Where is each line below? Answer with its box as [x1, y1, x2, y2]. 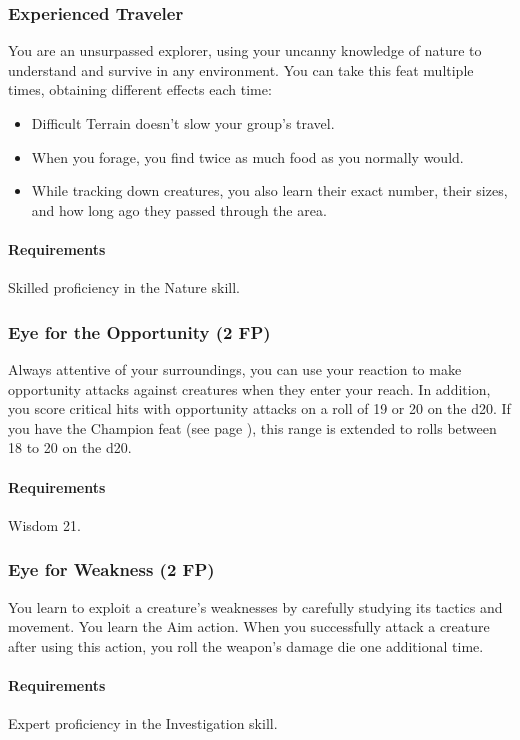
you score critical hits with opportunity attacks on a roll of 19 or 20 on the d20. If [8, 398, 511, 419]
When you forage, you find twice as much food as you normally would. [31, 146, 464, 167]
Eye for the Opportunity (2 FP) [8, 319, 271, 344]
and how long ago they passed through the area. [31, 199, 327, 220]
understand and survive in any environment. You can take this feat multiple [8, 59, 474, 80]
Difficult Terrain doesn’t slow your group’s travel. [31, 113, 335, 133]
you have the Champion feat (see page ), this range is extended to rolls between [8, 417, 497, 438]
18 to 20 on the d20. [8, 437, 132, 458]
